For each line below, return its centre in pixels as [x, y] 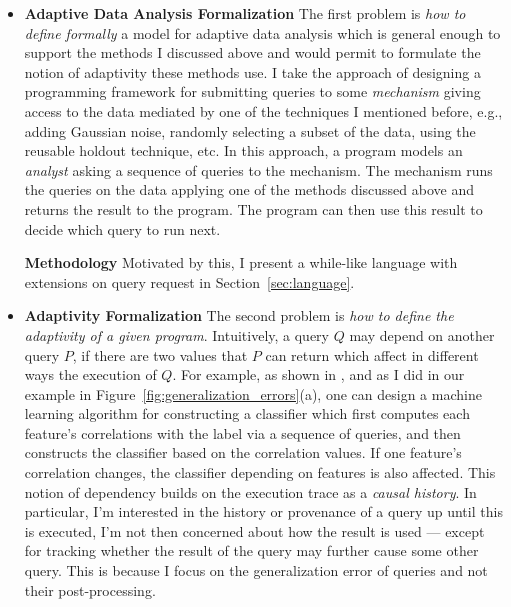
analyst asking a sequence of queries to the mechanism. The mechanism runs [258, 169]
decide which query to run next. [122, 228]
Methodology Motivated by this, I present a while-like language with [241, 262]
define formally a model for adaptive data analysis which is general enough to [262, 32]
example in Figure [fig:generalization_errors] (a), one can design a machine [253, 393]
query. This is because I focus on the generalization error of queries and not [256, 570]
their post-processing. [90, 589]
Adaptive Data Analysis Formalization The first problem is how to [245, 13]
